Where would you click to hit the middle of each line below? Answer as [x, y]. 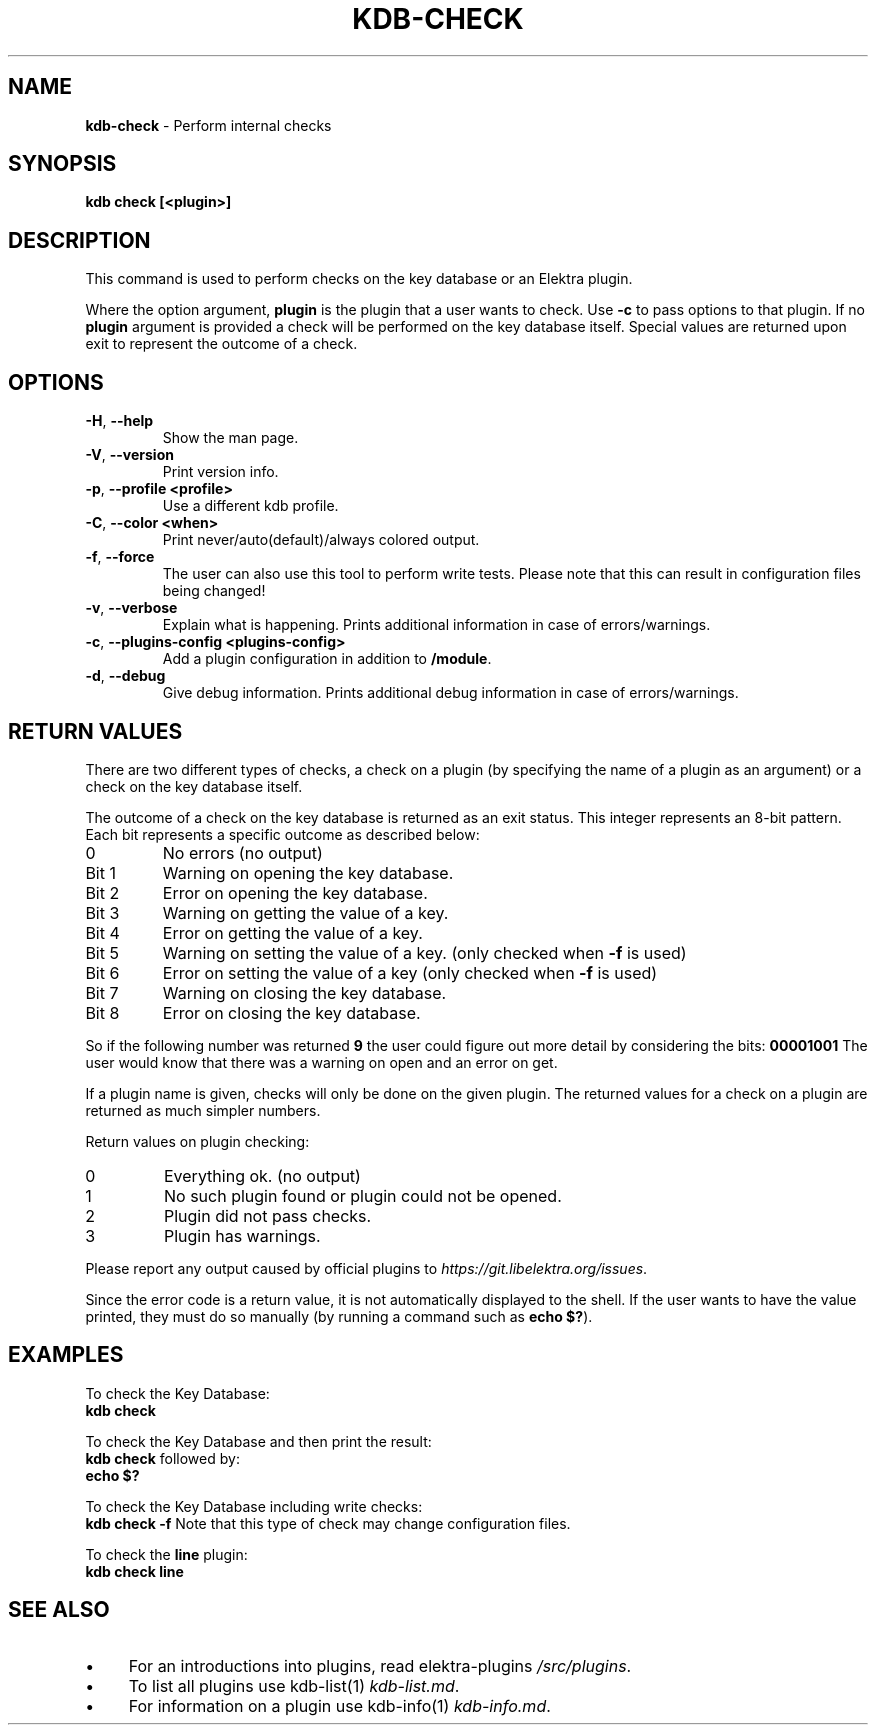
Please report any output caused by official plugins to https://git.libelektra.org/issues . [366, 1268]
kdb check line [134, 1571]
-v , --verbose [131, 608]
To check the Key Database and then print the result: [258, 1441]
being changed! [214, 591]
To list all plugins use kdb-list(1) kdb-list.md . [294, 1685]
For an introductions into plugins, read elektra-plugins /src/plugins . [380, 1665]
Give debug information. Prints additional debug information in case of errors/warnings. [450, 693]
